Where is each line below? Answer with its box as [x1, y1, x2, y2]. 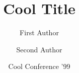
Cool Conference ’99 [8, 61, 70, 71]
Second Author [16, 44, 62, 54]
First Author [20, 27, 59, 38]
